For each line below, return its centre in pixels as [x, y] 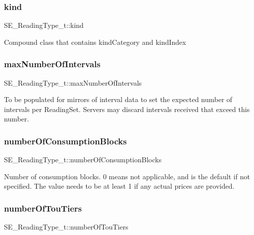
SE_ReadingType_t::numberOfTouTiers [66, 227]
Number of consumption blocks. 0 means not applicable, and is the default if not [127, 176]
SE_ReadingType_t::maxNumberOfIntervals [73, 82]
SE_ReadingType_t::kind [44, 25]
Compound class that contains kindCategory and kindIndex [95, 42]
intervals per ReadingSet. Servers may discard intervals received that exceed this [127, 109]
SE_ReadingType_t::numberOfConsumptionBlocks [83, 160]
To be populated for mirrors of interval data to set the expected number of [118, 99]
